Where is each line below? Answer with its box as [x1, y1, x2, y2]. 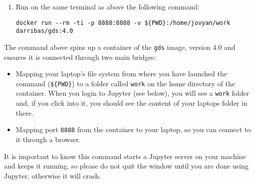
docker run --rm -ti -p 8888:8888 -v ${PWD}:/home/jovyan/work [15, 19, 231, 26]
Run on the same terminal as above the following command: [15, 1, 200, 11]
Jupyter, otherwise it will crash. [4, 170, 101, 181]
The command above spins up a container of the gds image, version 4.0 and [4, 41, 236, 52]
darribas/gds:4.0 [15, 27, 73, 35]
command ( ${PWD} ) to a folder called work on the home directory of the [15, 78, 235, 88]
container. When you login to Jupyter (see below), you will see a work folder [15, 88, 250, 98]
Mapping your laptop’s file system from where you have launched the [15, 68, 227, 79]
